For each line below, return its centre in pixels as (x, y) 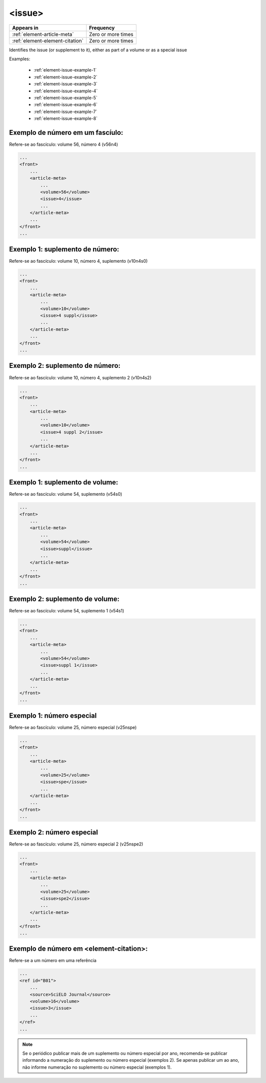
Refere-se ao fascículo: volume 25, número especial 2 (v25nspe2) (76, 844)
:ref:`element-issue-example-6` (66, 105)
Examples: (20, 59)
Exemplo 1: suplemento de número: (64, 249)
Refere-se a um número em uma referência (53, 961)
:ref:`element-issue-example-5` (66, 98)
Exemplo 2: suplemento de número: (65, 366)
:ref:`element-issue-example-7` (66, 112)
